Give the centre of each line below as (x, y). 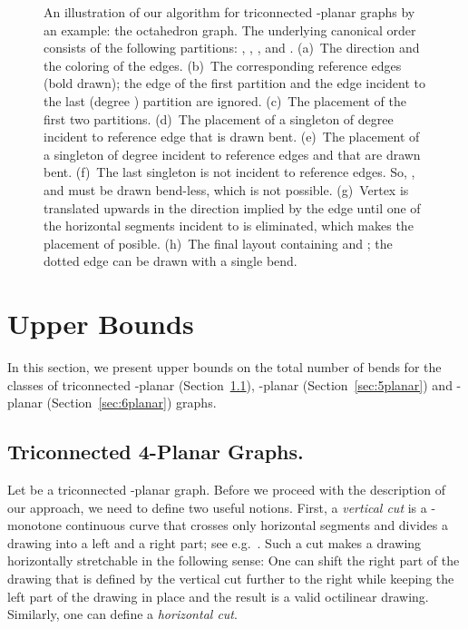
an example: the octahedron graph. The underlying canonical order (230, 29)
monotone (34, 525)
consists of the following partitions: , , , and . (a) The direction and (232, 48)
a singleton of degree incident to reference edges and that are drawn (232, 154)
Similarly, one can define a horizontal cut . (122, 614)
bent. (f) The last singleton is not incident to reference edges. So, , (229, 172)
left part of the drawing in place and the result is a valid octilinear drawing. (218, 596)
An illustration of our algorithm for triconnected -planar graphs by (229, 12)
